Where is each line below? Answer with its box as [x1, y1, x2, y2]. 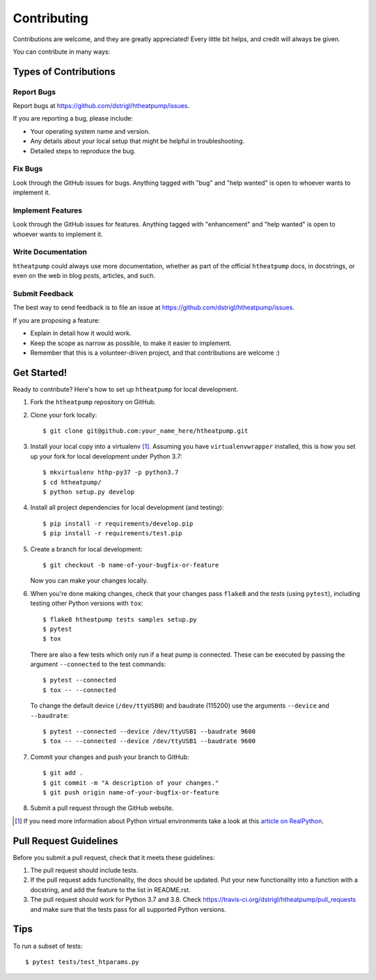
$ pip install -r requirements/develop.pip [42, 519, 194, 528]
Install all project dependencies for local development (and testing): [30, 503, 224, 512]
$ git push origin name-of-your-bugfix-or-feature [42, 788, 219, 796]
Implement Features [13, 206, 83, 215]
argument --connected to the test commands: [30, 660, 166, 668]
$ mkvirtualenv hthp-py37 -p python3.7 [42, 468, 179, 477]
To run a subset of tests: [13, 942, 83, 950]
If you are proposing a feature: [13, 316, 100, 324]
